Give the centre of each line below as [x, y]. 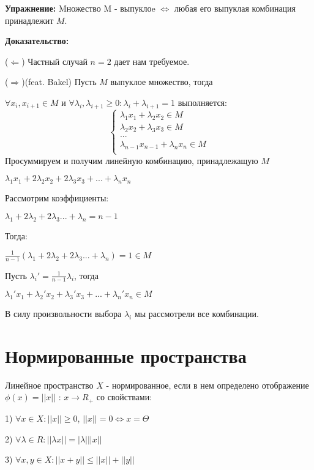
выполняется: [202, 102]
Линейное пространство [49, 385]
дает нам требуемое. [152, 61]
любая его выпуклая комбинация [235, 8]
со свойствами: [124, 397]
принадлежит [29, 20]
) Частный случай [54, 61]
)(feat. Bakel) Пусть [59, 82]
